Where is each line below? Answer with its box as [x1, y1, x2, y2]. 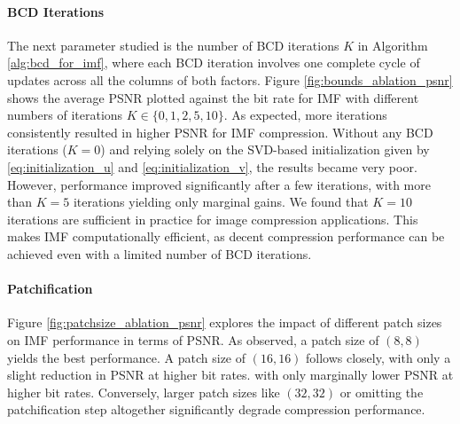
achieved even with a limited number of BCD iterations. [7, 244, 312, 263]
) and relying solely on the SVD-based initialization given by [100, 140, 430, 159]
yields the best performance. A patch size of [7, 348, 246, 366]
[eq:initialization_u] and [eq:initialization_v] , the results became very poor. [7, 157, 417, 176]
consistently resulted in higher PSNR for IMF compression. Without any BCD [7, 122, 433, 141]
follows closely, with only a [306, 348, 451, 366]
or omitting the [339, 382, 424, 401]
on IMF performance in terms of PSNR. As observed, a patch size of [7, 330, 379, 349]
